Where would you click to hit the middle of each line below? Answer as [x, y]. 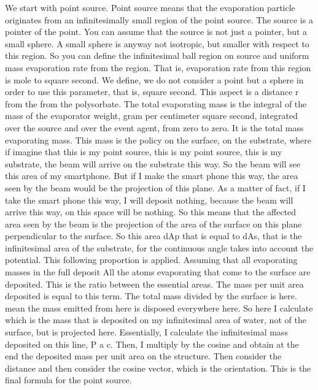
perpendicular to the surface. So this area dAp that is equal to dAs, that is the [153, 236]
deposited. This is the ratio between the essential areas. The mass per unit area [154, 284]
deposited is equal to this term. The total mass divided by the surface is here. [151, 296]
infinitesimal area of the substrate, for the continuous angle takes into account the [159, 247]
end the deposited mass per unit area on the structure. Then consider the [143, 356]
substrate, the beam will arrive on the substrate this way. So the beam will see [153, 163]
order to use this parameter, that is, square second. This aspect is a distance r [152, 92]
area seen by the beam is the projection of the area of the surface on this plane [153, 224]
